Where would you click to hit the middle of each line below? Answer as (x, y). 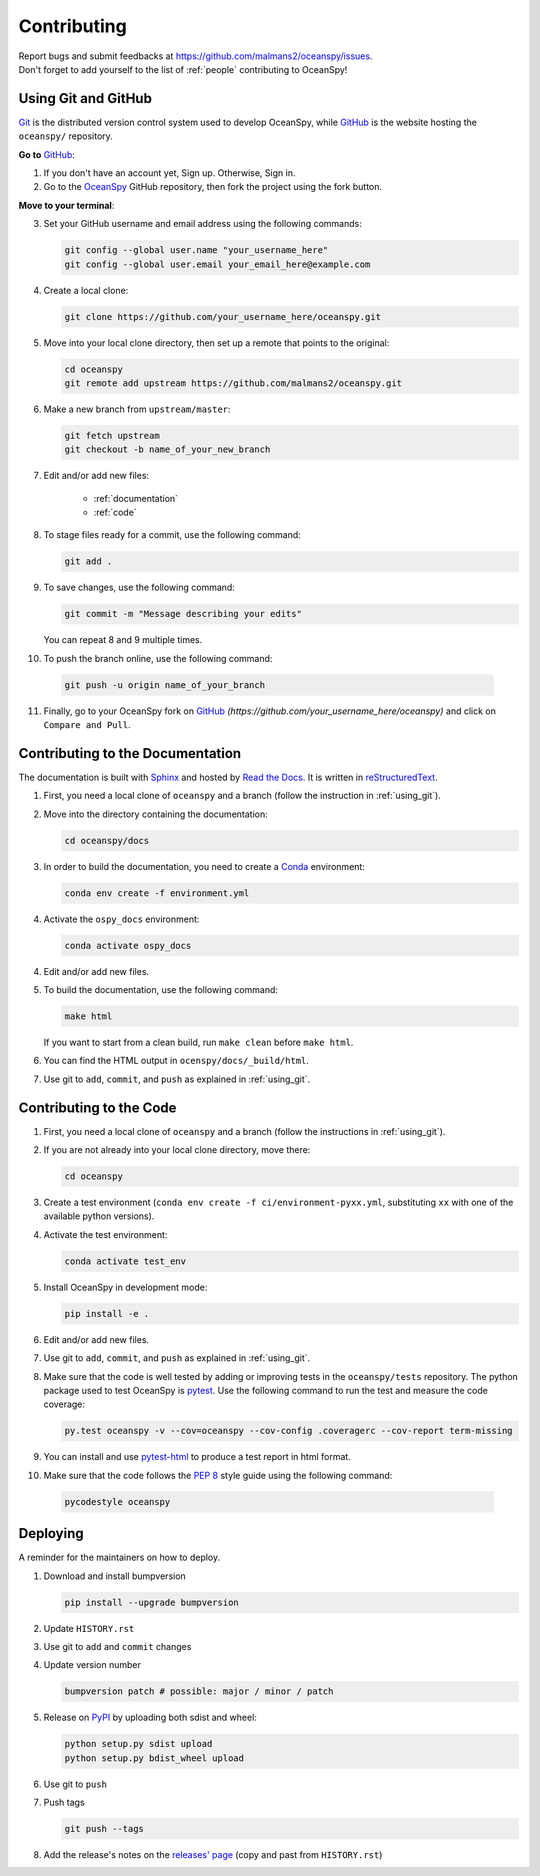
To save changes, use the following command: (139, 587)
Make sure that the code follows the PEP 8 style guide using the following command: (218, 1475)
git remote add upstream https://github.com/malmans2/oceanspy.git (233, 383)
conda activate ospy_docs (128, 945)
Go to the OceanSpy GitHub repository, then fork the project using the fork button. (213, 187)
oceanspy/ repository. (66, 136)
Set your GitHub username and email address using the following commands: (202, 224)
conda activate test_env (125, 1261)
